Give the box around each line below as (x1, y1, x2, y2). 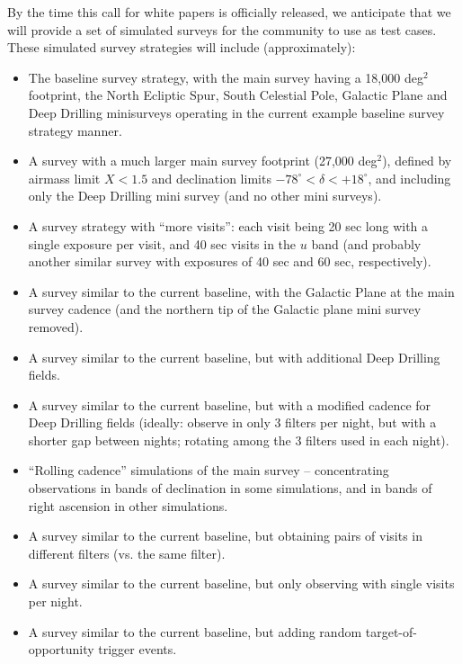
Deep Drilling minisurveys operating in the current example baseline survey (28, 103, 445, 121)
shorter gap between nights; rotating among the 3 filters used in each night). (28, 430, 449, 449)
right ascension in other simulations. (28, 496, 228, 515)
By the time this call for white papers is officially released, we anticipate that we (7, 3, 451, 21)
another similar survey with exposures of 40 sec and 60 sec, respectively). (28, 252, 431, 271)
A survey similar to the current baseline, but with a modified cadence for (28, 395, 431, 414)
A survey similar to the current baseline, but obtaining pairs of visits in (28, 526, 422, 545)
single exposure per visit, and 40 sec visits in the (28, 234, 297, 253)
